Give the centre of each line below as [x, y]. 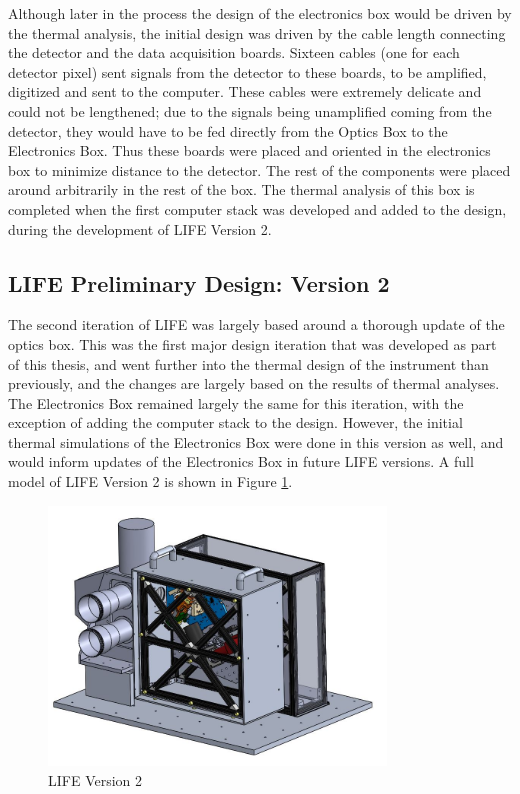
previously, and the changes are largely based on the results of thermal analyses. [254, 383]
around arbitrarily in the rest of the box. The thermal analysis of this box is [241, 189]
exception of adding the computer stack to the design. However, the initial [235, 422]
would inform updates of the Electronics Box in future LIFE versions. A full [241, 461]
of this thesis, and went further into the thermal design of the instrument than [248, 363]
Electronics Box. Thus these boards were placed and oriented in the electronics [249, 150]
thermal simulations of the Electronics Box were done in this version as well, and [256, 441]
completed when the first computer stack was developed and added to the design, [257, 208]
